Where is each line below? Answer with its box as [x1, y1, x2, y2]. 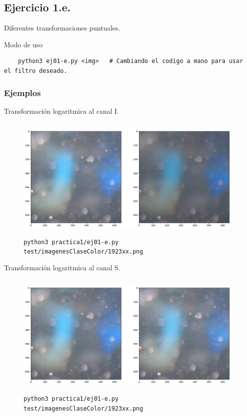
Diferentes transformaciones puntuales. [4, 23, 120, 33]
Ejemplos [4, 86, 41, 98]
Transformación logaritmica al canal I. [4, 105, 119, 116]
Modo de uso [4, 39, 43, 49]
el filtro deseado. [4, 67, 67, 74]
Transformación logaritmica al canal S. [4, 262, 120, 273]
